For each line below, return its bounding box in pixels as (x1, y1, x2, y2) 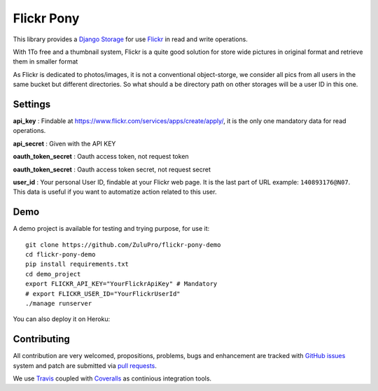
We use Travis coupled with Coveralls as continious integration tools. (13, 374, 212, 383)
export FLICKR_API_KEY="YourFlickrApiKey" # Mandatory (25, 280, 218, 288)
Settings (13, 98, 51, 110)
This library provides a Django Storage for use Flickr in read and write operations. (13, 35, 248, 43)
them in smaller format (13, 57, 78, 66)
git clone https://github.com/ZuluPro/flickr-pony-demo (25, 241, 221, 248)
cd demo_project (25, 270, 81, 278)
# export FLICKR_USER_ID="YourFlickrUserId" (25, 290, 181, 297)
